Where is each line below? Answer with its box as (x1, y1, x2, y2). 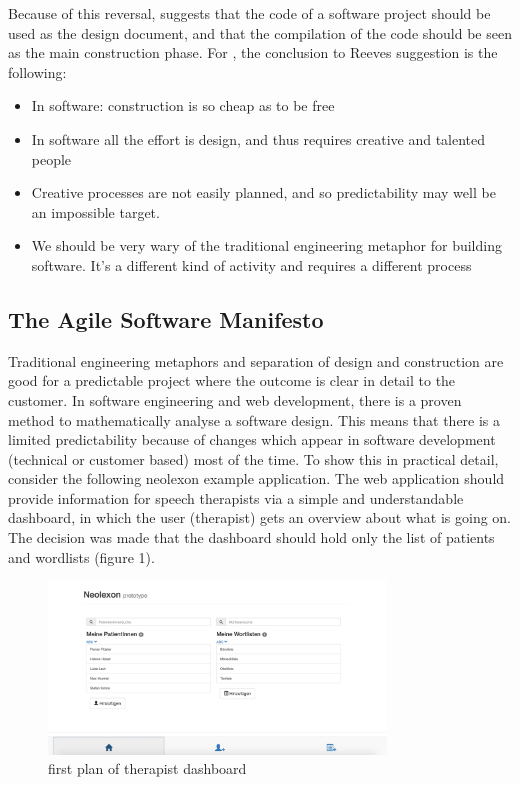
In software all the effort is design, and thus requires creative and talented (31, 128, 486, 149)
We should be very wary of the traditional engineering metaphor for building (31, 235, 502, 256)
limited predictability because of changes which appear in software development (8, 429, 496, 450)
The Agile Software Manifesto (8, 303, 324, 334)
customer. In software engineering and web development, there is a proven (8, 389, 462, 410)
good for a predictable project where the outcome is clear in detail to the (8, 370, 456, 391)
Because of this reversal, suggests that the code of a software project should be (8, 3, 491, 23)
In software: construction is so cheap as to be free (31, 95, 335, 116)
